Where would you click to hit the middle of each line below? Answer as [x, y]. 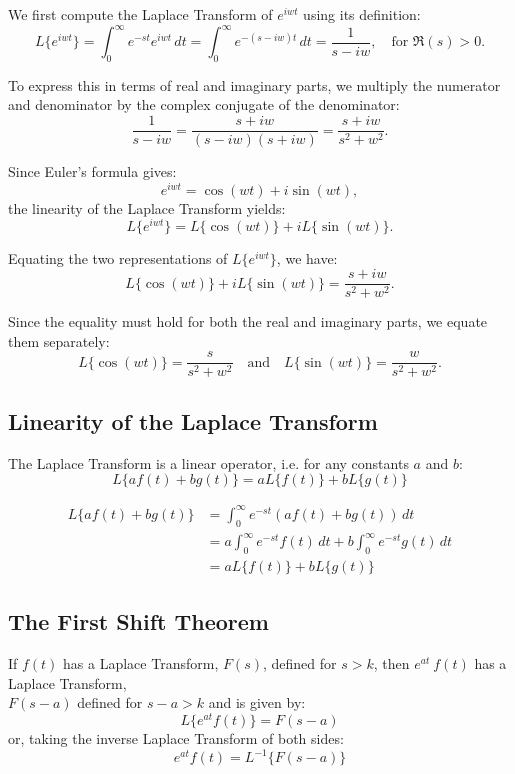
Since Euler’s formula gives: [92, 171]
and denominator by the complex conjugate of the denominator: [204, 104]
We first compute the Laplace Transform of [140, 14]
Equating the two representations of [118, 258]
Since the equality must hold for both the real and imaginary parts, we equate [248, 321]
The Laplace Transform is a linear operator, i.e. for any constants [208, 462]
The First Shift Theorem [138, 621]
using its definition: [362, 14]
